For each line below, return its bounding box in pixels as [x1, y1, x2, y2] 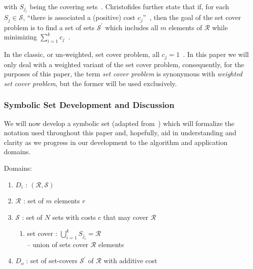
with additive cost [103, 255, 157, 266]
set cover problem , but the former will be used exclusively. [4, 78, 177, 88]
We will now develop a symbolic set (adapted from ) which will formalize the [4, 118, 234, 128]
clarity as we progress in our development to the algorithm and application [4, 137, 228, 147]
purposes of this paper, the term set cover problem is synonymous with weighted [4, 69, 243, 79]
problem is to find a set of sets [4, 22, 95, 32]
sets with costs [52, 212, 96, 222]
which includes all [105, 22, 158, 32]
